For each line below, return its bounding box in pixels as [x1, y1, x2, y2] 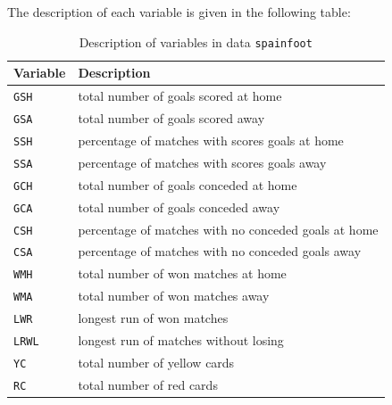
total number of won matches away [78, 286, 270, 305]
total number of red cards [78, 375, 218, 393]
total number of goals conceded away [78, 197, 280, 216]
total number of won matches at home [78, 264, 287, 283]
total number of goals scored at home [78, 87, 282, 105]
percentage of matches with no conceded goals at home [78, 219, 379, 238]
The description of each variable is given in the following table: [7, 3, 351, 21]
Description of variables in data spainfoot [79, 32, 313, 51]
